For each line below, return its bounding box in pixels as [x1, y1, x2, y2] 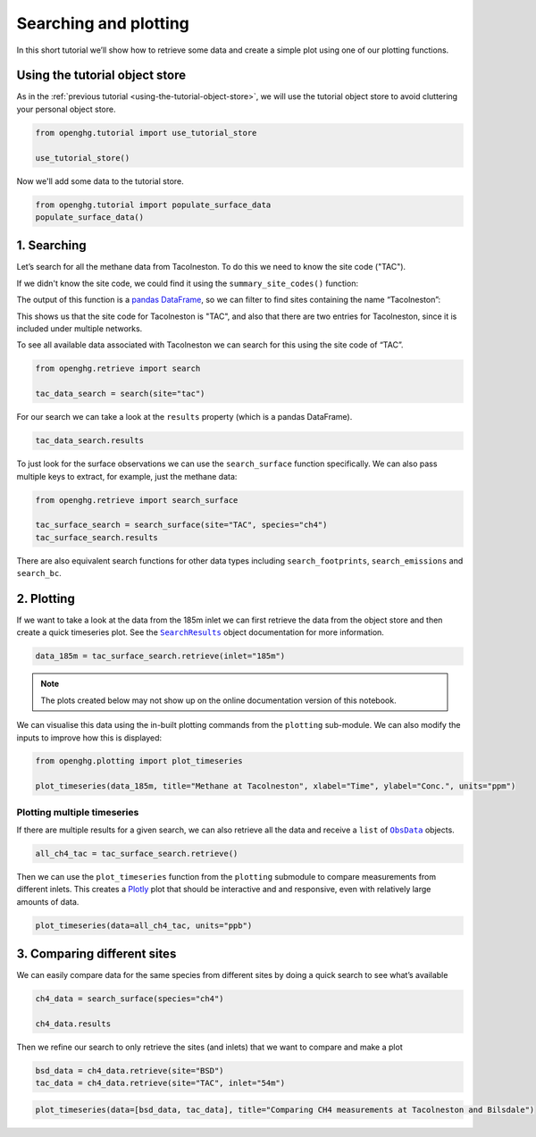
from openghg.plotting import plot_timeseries [35, 756, 243, 766]
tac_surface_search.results [35, 532, 158, 542]
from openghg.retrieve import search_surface [35, 495, 239, 505]
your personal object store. [16, 104, 116, 114]
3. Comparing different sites [16, 947, 177, 962]
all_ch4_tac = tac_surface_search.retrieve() [35, 849, 239, 858]
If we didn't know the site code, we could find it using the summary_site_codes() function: [16, 278, 359, 288]
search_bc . [16, 568, 62, 579]
